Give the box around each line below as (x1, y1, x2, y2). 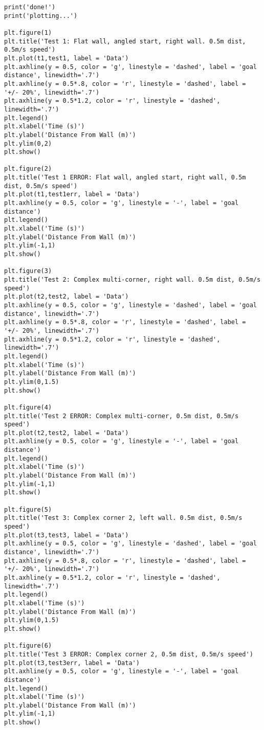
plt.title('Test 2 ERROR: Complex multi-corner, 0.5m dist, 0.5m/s (4, 412, 239, 420)
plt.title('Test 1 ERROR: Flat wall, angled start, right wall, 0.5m (4, 174, 246, 181)
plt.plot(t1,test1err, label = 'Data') (4, 191, 140, 198)
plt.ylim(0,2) (4, 140, 52, 147)
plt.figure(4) (4, 403, 52, 411)
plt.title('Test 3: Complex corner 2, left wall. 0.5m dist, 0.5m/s (4, 514, 243, 522)
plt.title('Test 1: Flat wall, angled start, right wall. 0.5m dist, (4, 37, 246, 45)
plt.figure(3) (4, 267, 52, 275)
